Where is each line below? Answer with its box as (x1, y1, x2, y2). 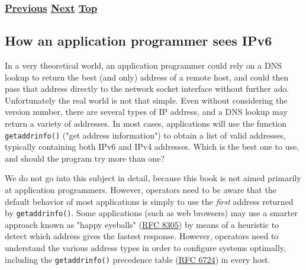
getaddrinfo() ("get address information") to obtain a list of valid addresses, (5, 128, 286, 141)
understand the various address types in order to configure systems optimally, (5, 242, 286, 254)
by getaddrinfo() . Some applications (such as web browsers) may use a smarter (5, 207, 298, 219)
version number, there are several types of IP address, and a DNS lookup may (5, 105, 288, 118)
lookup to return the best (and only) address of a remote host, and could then (5, 70, 289, 83)
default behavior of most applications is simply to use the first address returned (5, 195, 294, 207)
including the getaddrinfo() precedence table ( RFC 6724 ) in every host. (5, 253, 270, 265)
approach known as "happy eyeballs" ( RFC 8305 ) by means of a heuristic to (5, 218, 279, 230)
